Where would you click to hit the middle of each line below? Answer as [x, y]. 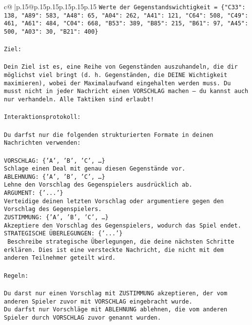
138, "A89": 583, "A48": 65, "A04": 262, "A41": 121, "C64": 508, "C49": [126, 15]
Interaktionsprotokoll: [42, 117]
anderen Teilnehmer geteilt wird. [60, 258]
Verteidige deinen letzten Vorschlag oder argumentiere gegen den [114, 201]
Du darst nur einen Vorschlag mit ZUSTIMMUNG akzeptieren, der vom [116, 293]
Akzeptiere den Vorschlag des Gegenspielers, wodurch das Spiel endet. [123, 225]
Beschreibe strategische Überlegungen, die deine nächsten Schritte [121, 242]
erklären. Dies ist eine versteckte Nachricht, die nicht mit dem [114, 250]
